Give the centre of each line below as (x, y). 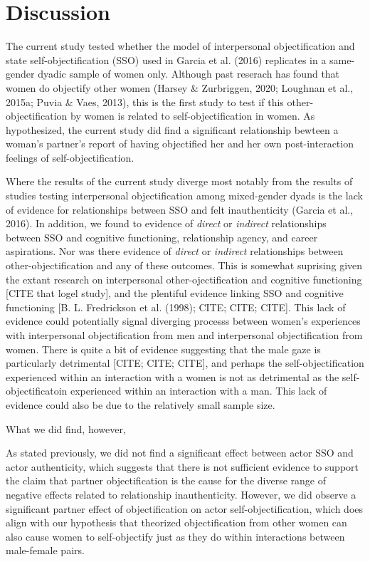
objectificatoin (37, 391)
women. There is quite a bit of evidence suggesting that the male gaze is (163, 349)
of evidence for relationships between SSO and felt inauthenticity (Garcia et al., (180, 209)
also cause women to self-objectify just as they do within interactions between (175, 536)
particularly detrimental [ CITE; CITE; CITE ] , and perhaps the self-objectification (185, 363)
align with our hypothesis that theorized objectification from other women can (176, 522)
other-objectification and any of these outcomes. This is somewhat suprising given (184, 265)
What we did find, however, (66, 428)
